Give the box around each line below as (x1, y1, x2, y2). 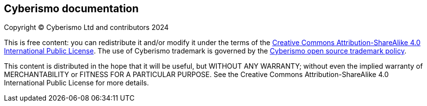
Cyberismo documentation (4, 2, 139, 15)
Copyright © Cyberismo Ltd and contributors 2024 (4, 23, 169, 32)
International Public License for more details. (4, 79, 149, 87)
